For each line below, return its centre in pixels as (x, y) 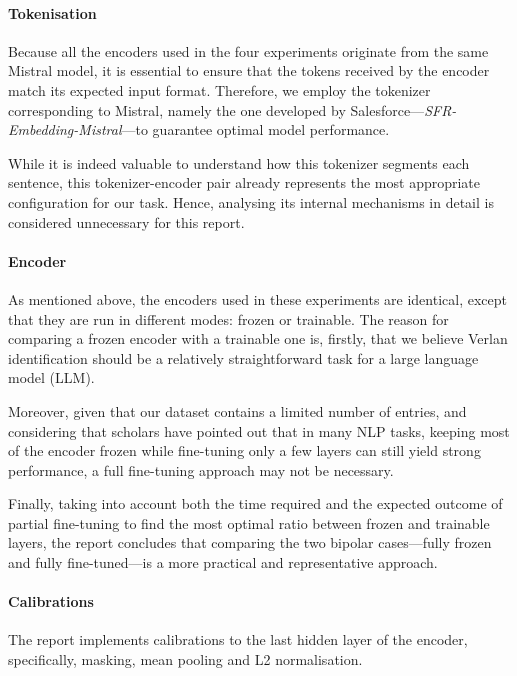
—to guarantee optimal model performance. (255, 129)
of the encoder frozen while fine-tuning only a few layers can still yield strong (244, 450)
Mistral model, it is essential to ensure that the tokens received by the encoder (249, 70)
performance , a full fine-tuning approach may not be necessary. (201, 469)
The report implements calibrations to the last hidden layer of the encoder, (238, 639)
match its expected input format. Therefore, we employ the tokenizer (219, 89)
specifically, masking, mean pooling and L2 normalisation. (185, 659)
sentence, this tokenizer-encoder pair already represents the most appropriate (244, 182)
